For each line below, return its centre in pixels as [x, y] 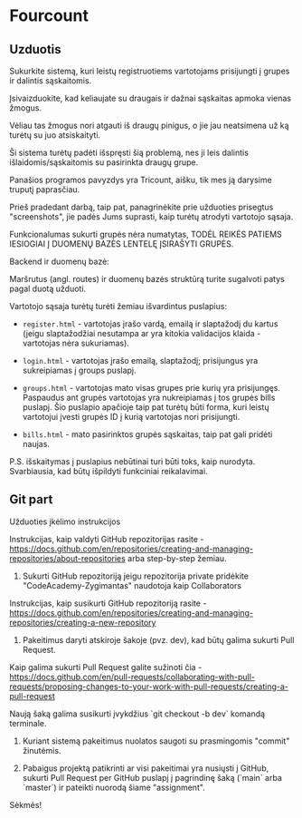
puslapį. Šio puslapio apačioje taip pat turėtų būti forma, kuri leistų [146, 407]
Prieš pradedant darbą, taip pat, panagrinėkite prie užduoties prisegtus [142, 207]
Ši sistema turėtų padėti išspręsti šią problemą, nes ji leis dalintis [129, 152]
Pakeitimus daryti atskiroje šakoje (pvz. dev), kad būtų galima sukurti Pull [158, 639]
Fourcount [49, 16]
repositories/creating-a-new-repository [83, 622]
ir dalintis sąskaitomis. [51, 81]
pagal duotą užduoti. [48, 288]
